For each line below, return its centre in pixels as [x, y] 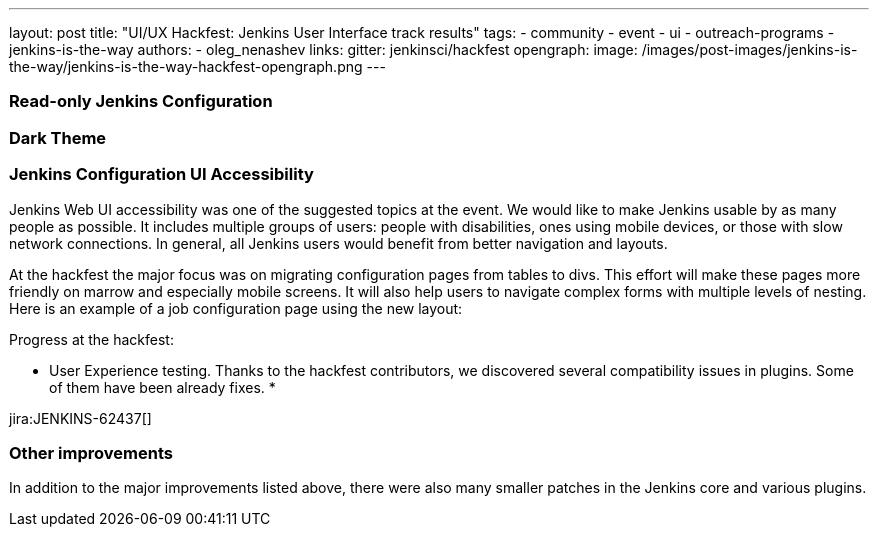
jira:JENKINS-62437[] [80, 418]
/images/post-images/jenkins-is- [749, 49]
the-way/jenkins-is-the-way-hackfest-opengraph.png [186, 66]
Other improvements [91, 452]
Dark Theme [58, 137]
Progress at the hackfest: [91, 339]
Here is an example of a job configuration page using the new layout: [236, 308]
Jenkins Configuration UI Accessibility [161, 174]
